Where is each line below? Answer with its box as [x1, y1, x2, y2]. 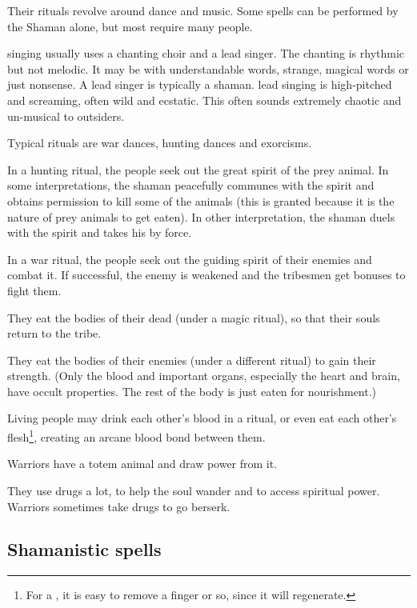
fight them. [7, 282, 62, 298]
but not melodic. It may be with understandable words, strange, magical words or [7, 60, 409, 77]
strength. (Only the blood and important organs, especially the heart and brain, [7, 367, 400, 384]
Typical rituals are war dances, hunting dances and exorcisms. [7, 134, 312, 151]
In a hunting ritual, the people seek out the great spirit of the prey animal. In [7, 161, 389, 178]
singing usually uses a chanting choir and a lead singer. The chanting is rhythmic [7, 45, 405, 62]
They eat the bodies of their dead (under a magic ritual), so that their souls [7, 309, 380, 326]
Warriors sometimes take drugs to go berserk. [7, 498, 231, 514]
